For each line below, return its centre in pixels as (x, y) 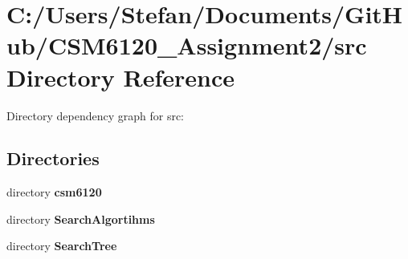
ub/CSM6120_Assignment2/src (187, 45)
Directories (53, 158)
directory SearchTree (62, 246)
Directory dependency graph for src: (95, 115)
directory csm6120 (54, 192)
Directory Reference (121, 77)
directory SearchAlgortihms (81, 219)
